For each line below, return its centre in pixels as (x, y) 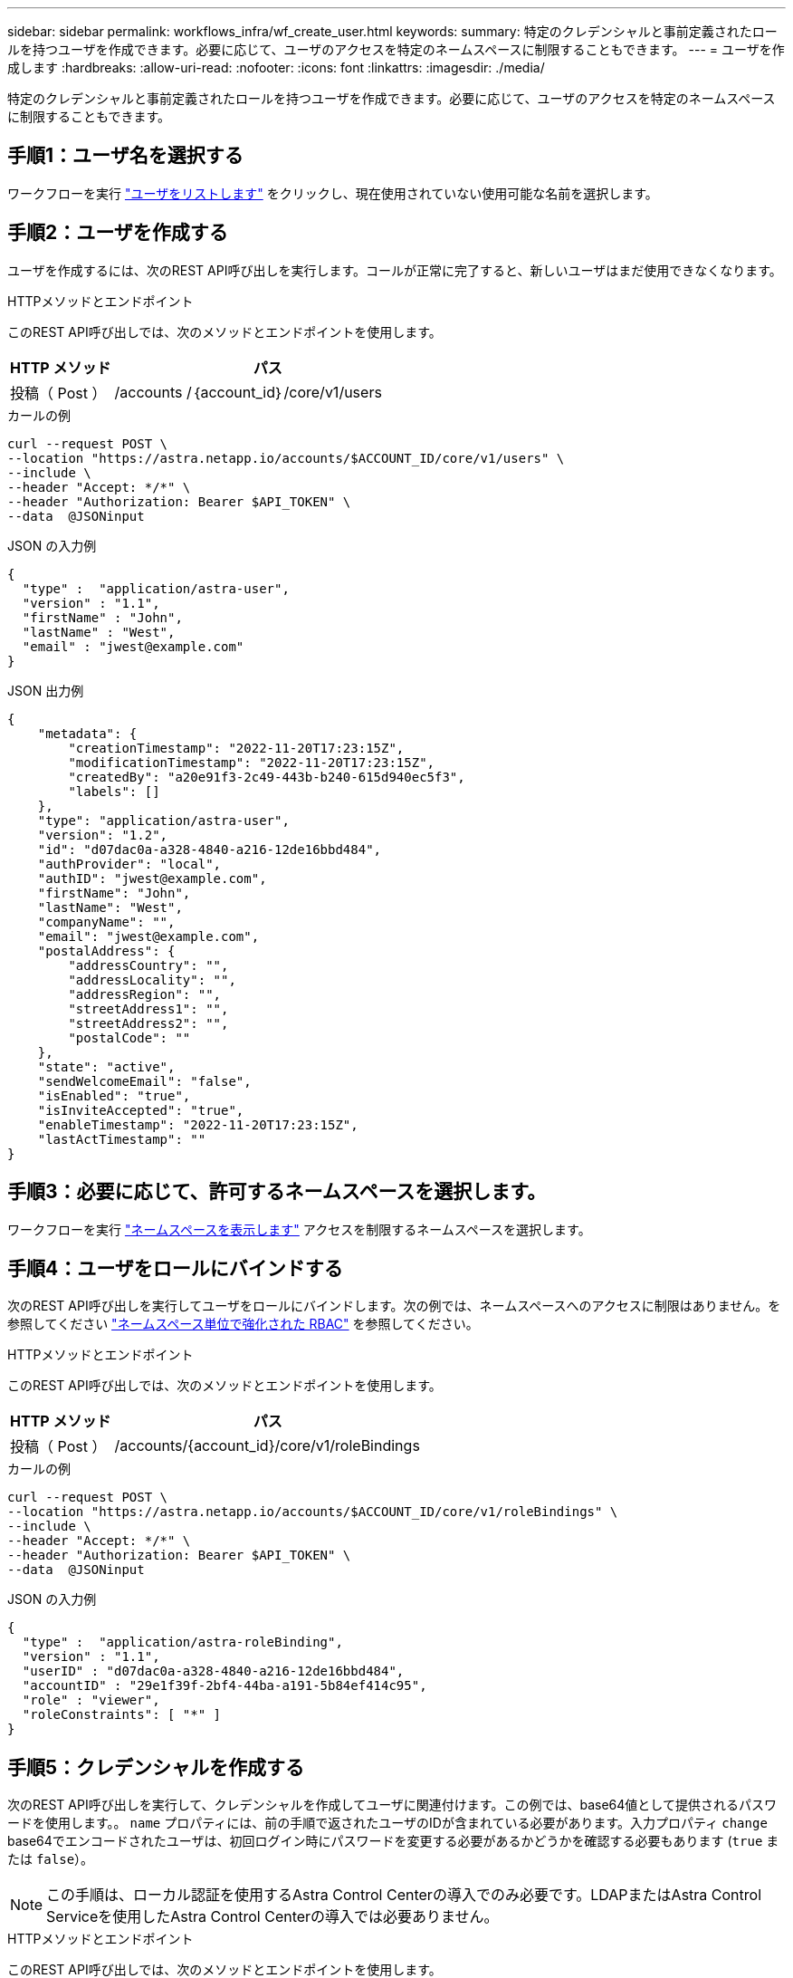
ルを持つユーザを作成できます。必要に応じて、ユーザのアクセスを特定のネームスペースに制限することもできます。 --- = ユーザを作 (396, 49)
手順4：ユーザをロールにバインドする (175, 1268)
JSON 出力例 (46, 690)
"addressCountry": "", (148, 965)
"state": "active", (106, 1066)
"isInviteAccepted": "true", (141, 1110)
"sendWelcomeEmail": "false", (144, 1081)
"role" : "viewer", (91, 1700)
